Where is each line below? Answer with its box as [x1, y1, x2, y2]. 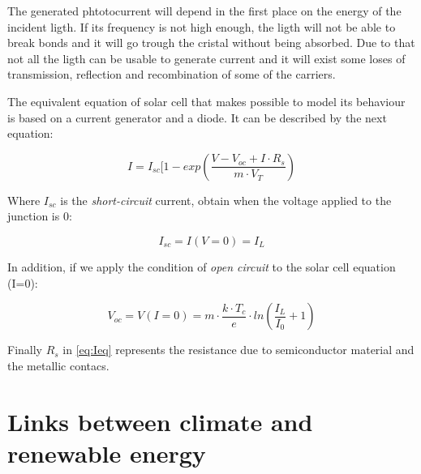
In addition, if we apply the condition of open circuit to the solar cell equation [7, 258, 396, 275]
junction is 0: [7, 207, 72, 224]
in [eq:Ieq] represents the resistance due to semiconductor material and [62, 341, 415, 358]
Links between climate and [7, 404, 313, 438]
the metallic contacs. [7, 357, 110, 374]
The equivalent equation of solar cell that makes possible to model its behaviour [7, 92, 406, 109]
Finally [7, 341, 42, 358]
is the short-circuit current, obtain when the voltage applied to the [60, 191, 392, 208]
